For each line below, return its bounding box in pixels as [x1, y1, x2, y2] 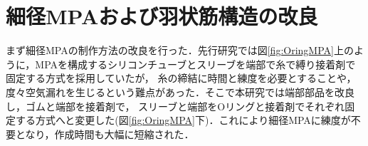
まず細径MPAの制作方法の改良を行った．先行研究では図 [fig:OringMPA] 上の [6, 43, 354, 58]
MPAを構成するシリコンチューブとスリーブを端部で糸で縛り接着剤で [35, 56, 356, 71]
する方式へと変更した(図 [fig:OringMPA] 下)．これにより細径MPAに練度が [15, 113, 351, 127]
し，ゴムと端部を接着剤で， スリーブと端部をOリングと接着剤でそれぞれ [6, 98, 345, 113]
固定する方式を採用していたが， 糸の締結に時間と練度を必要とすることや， [6, 71, 357, 85]
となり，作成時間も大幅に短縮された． [15, 126, 194, 141]
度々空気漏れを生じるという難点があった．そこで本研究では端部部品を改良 [6, 84, 354, 99]
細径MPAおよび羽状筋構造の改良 [6, 1, 318, 31]
